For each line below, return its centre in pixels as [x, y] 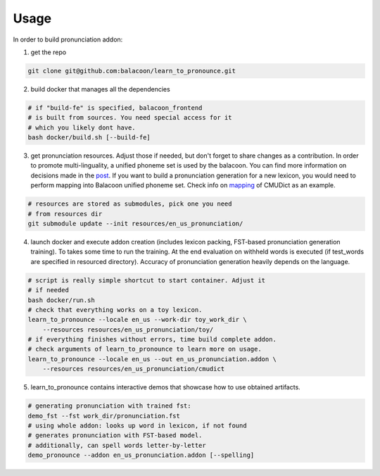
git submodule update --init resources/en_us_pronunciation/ [135, 223]
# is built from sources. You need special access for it [130, 118]
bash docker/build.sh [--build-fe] [89, 138]
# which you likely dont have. [82, 127]
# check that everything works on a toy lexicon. [115, 309]
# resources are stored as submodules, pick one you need [130, 204]
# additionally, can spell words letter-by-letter [117, 445]
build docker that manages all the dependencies [100, 89]
